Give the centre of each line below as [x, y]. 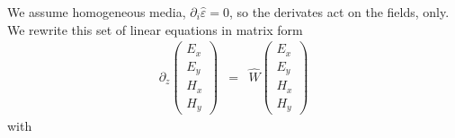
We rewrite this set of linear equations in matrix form [155, 29]
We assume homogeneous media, [97, 12]
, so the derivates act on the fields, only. [339, 12]
